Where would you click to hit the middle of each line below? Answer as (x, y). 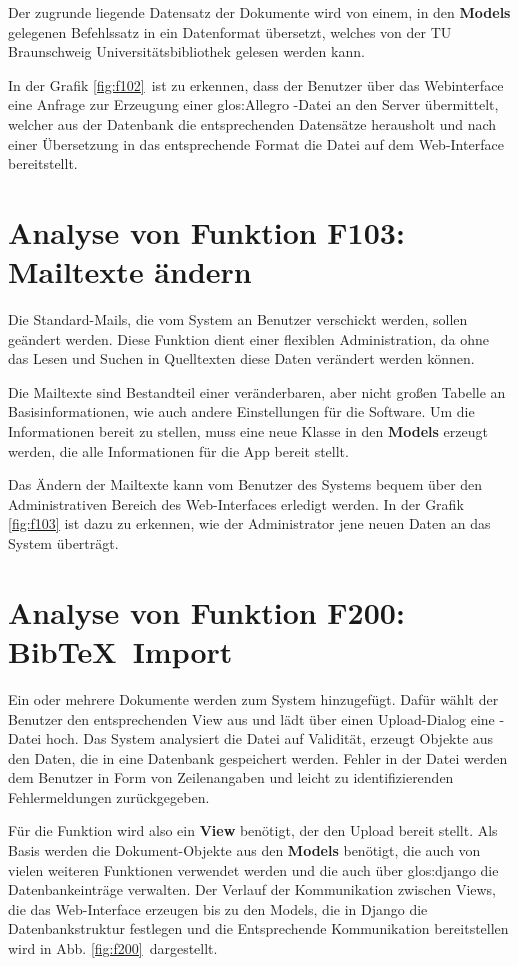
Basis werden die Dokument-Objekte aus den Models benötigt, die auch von (244, 850)
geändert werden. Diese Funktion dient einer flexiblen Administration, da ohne (249, 338)
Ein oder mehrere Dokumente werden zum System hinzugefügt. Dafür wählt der (253, 698)
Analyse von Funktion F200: (206, 611)
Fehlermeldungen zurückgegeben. (109, 796)
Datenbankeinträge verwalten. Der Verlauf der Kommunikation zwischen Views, (252, 889)
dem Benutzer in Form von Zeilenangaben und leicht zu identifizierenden (231, 777)
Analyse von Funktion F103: (206, 231)
